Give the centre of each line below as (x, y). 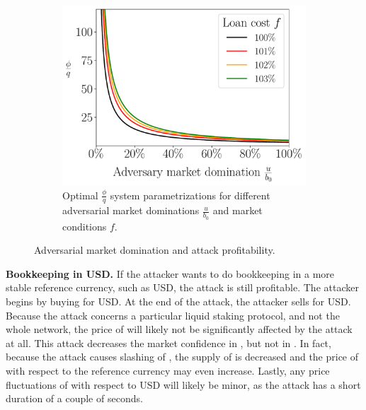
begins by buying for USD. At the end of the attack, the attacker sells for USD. (178, 301)
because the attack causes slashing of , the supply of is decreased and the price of (182, 357)
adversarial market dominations (131, 210)
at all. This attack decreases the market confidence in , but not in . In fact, (168, 342)
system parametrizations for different (190, 195)
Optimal (80, 195)
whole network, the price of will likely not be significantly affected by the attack (179, 329)
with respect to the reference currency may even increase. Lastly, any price (168, 370)
